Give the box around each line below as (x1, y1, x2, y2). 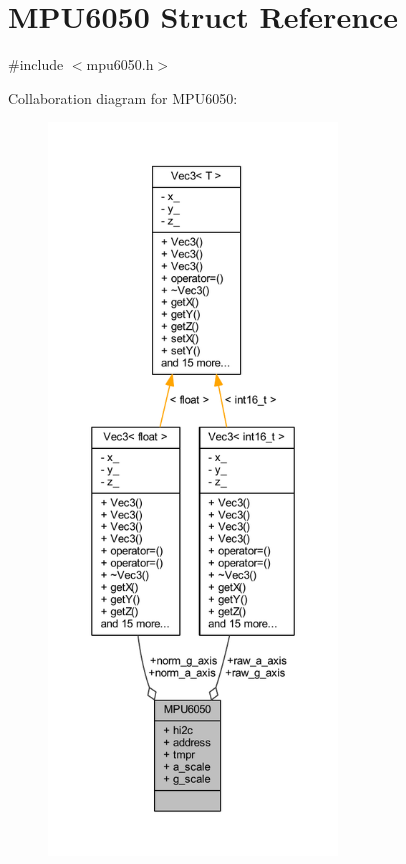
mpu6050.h (86, 54, 154, 75)
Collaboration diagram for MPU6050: (8, 87, 238, 108)
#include (8, 54, 64, 75)
